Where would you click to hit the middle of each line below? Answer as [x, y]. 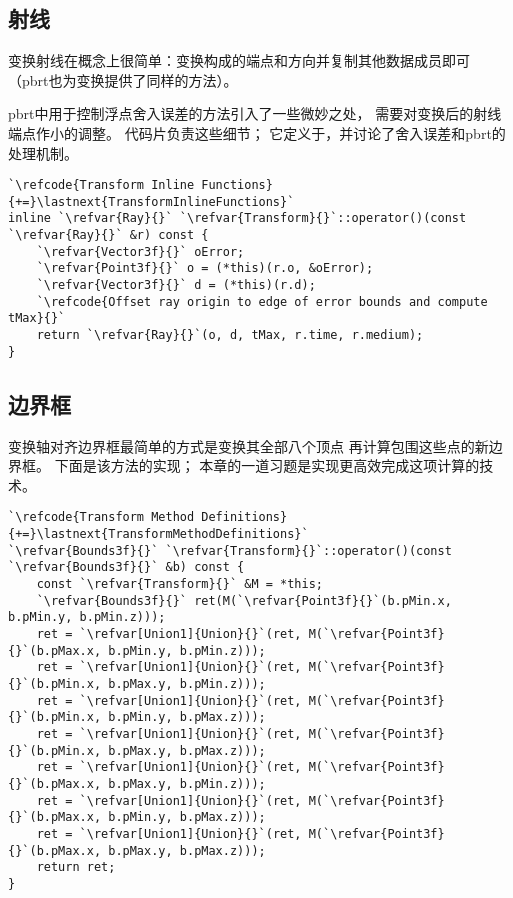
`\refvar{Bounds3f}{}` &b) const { [126, 567]
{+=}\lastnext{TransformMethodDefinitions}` [158, 534]
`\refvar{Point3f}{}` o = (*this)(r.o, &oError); [205, 268]
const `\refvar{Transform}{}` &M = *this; [179, 584]
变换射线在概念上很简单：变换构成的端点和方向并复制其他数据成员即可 [239, 60]
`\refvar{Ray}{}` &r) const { [108, 235]
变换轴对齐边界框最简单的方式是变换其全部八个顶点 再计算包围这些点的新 [248, 445]
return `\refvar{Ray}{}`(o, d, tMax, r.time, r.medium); [230, 335]
